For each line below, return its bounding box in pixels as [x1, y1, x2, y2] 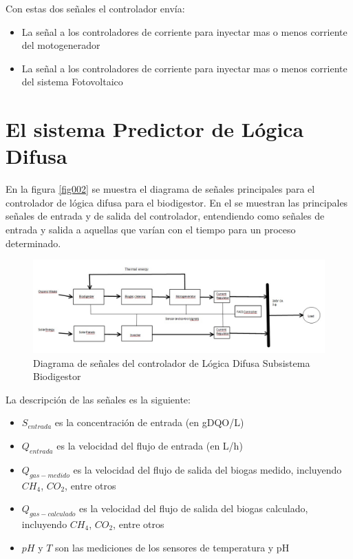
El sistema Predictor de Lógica [6, 115, 304, 143]
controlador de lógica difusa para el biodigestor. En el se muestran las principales [6, 195, 348, 209]
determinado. [6, 235, 61, 250]
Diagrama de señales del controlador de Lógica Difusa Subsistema [33, 355, 310, 370]
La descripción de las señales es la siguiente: [6, 392, 191, 406]
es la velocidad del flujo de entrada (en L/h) [56, 439, 243, 453]
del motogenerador [21, 38, 100, 52]
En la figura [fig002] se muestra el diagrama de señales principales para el [6, 182, 315, 196]
